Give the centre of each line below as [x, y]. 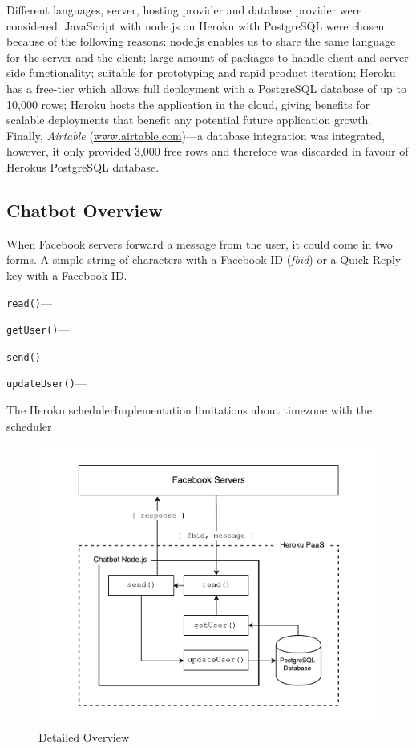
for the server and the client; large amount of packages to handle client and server [208, 57]
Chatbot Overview [85, 210]
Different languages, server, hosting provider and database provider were [184, 10]
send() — [29, 356]
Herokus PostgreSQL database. [83, 166]
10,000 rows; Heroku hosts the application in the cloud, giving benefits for [188, 104]
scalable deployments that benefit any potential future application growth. [189, 120]
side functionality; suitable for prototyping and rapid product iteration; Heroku [201, 73]
